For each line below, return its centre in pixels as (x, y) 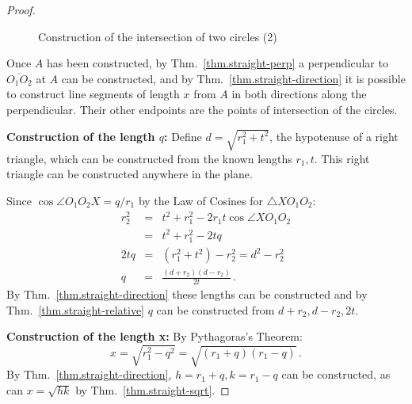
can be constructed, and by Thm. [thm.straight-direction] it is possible (233, 78)
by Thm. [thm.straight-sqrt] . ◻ (153, 389)
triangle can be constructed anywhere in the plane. (130, 174)
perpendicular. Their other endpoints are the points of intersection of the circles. (202, 109)
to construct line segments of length (93, 94)
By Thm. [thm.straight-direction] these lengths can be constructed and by (187, 294)
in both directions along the (299, 94)
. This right (342, 158)
